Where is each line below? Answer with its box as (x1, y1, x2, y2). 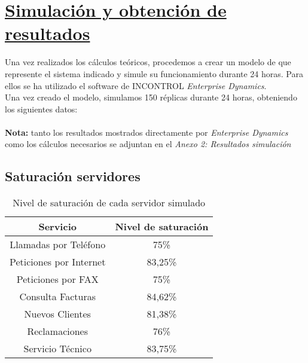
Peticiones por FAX (16, 272, 99, 286)
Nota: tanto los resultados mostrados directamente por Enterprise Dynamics (5, 126, 288, 138)
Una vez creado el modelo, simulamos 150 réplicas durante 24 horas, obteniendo (5, 91, 297, 103)
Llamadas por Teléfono (10, 237, 106, 252)
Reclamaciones (27, 324, 89, 338)
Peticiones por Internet (10, 255, 106, 269)
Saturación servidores (5, 167, 141, 185)
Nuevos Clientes (24, 307, 91, 321)
